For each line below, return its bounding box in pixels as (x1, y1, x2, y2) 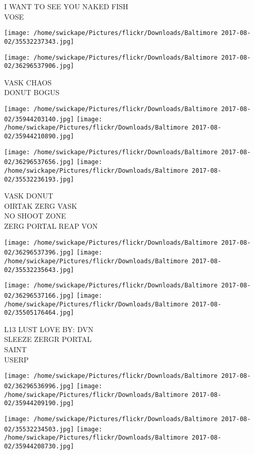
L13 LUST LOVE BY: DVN (4, 323, 94, 334)
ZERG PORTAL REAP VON (4, 221, 98, 231)
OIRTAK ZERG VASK (4, 200, 77, 211)
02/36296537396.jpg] (4, 249, 75, 257)
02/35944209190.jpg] (4, 399, 75, 407)
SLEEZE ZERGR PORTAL (4, 334, 92, 344)
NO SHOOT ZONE (4, 210, 66, 221)
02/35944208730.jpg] (4, 442, 75, 450)
